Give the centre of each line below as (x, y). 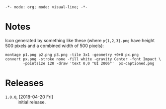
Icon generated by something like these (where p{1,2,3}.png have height (80, 40)
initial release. (32, 102)
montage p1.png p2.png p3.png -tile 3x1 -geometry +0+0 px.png (72, 54)
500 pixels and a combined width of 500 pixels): (55, 46)
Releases (24, 83)
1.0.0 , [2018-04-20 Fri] (29, 97)
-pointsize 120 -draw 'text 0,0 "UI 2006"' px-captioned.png (89, 63)
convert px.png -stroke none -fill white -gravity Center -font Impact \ (83, 59)
